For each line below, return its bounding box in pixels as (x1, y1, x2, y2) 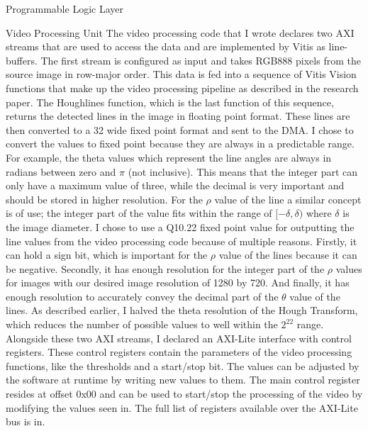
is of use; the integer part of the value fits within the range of (6, 206, 272, 220)
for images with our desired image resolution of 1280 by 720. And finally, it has (6, 275, 350, 290)
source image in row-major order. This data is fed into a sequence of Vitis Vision (6, 67, 357, 82)
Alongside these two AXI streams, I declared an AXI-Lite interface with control (6, 330, 352, 345)
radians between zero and (6, 164, 116, 179)
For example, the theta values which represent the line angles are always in (6, 150, 332, 164)
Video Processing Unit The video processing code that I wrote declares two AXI (6, 25, 355, 40)
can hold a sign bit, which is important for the (6, 247, 208, 262)
